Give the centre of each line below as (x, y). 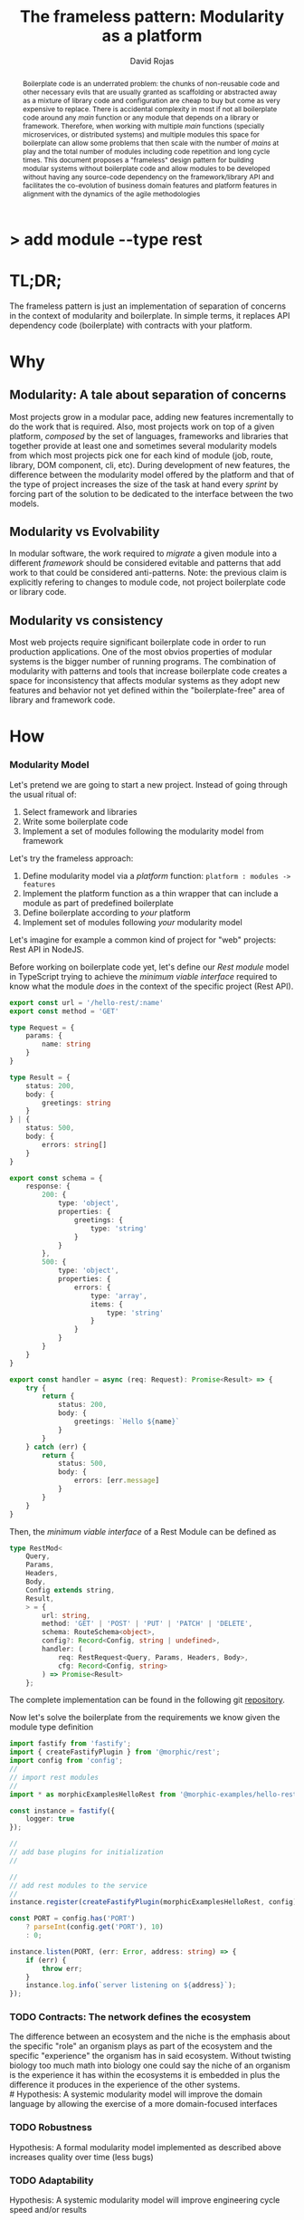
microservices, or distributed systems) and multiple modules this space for (141, 134)
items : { (107, 1304)
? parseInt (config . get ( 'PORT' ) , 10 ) (95, 1927)
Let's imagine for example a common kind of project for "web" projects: (143, 940)
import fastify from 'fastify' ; (70, 1744)
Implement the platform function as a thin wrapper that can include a (150, 893)
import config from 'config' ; (66, 1761)
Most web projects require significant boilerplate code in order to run (138, 642)
